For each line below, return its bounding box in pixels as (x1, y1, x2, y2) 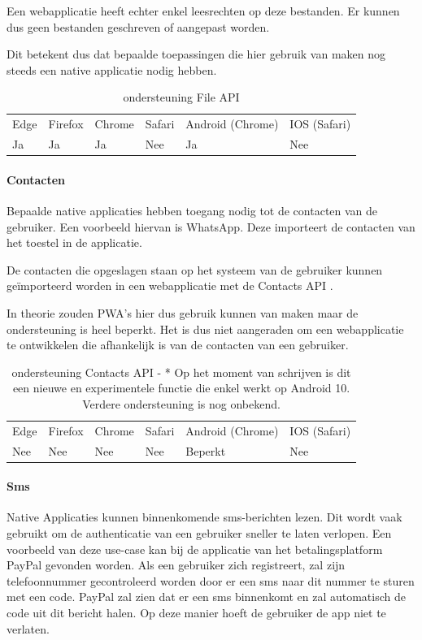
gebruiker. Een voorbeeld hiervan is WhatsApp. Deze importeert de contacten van (7, 218, 415, 235)
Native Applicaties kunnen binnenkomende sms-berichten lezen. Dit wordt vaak (7, 508, 402, 525)
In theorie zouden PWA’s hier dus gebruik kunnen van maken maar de (7, 304, 359, 321)
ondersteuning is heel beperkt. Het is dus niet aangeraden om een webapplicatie (7, 320, 404, 337)
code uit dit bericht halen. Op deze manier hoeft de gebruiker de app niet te (7, 604, 386, 621)
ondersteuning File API (123, 89, 240, 106)
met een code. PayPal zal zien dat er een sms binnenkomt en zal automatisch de (7, 588, 406, 605)
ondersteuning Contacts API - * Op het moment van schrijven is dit (11, 363, 351, 380)
